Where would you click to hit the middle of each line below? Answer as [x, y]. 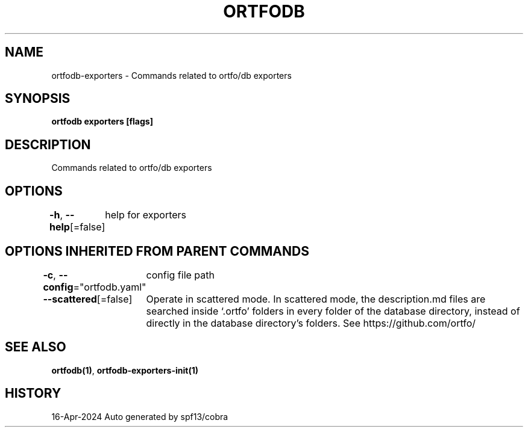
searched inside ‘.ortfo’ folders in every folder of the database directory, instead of [333, 311]
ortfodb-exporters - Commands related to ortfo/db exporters [171, 75]
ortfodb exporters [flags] [102, 122]
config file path [180, 275]
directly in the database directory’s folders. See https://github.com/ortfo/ [311, 323]
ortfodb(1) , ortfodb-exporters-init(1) [125, 370]
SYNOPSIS [38, 99]
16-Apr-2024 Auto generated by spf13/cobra [140, 416]
